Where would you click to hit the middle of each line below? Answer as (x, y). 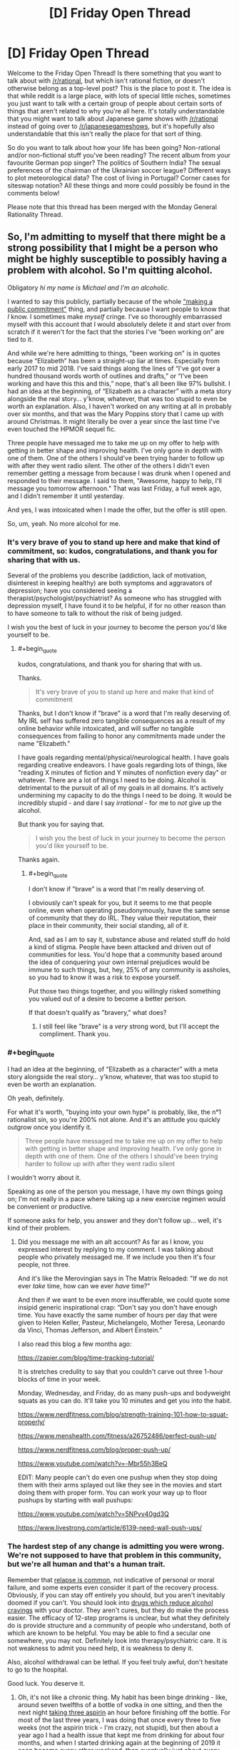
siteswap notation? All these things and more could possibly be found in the (119, 185)
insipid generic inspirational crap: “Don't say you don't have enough (117, 1308)
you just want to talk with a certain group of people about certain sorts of (115, 103)
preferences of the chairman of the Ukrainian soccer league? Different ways (119, 170)
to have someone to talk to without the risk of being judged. (95, 613)
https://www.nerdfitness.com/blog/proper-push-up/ (94, 1450)
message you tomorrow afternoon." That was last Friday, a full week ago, (115, 488)
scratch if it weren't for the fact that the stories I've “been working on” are (116, 332)
